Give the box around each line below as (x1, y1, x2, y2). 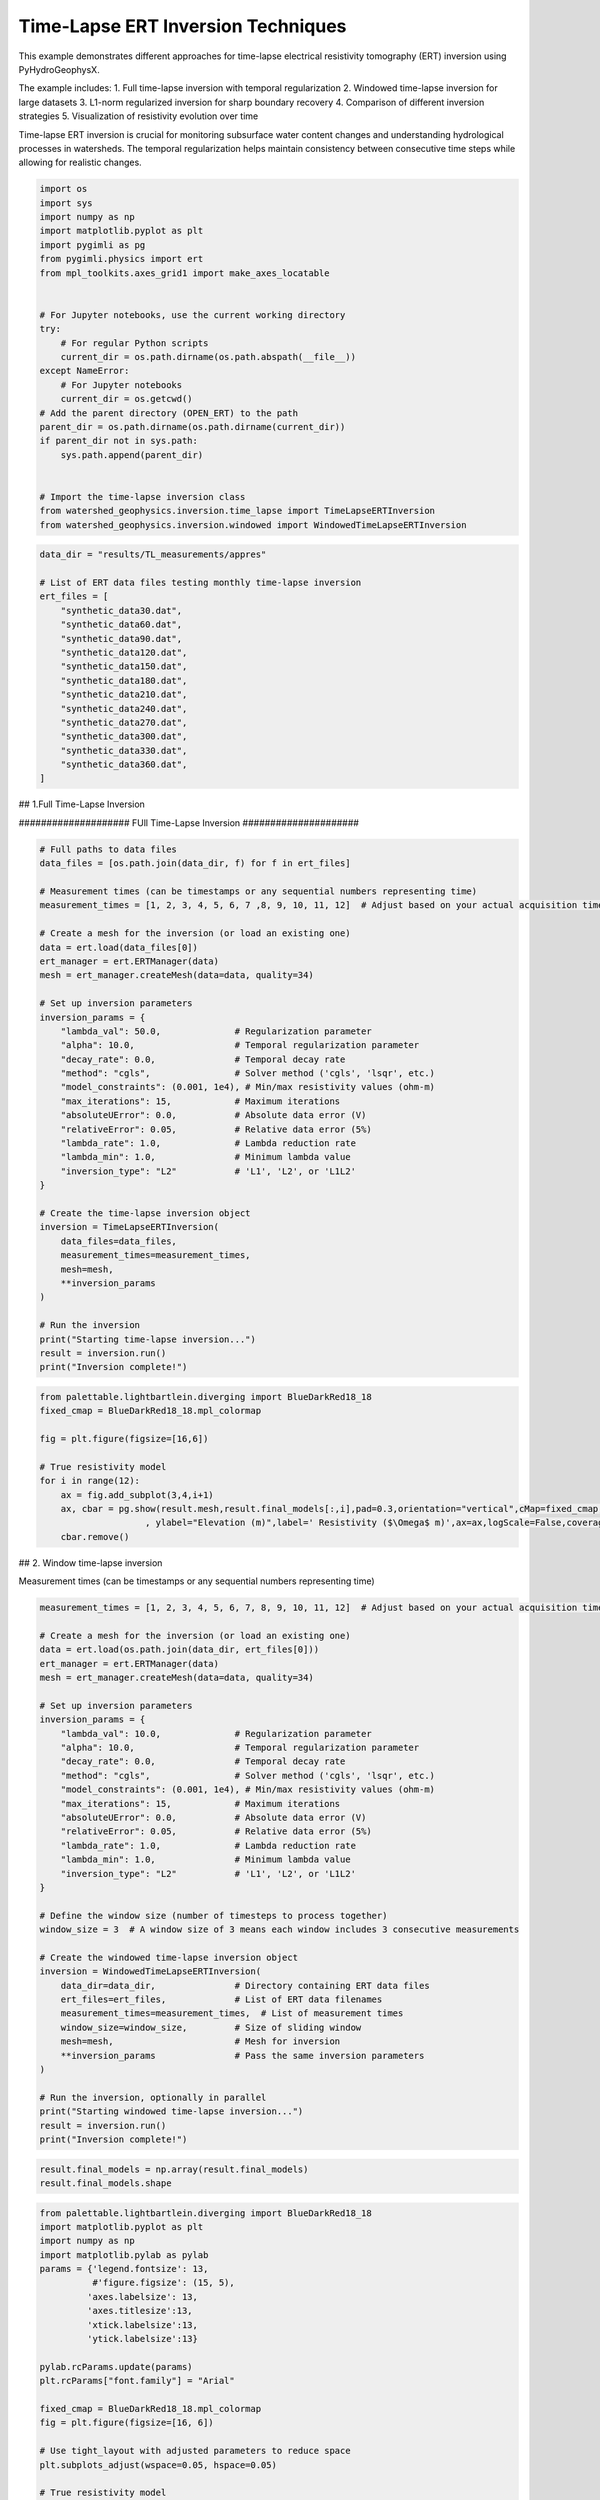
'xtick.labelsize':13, (86, 2319, 199, 2330)
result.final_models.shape (39, 2177, 172, 2189)
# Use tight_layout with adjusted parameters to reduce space (39, 2445, 351, 2457)
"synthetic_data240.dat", (60, 703, 188, 714)
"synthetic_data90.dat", (60, 633, 183, 644)
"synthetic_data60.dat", (60, 619, 183, 630)
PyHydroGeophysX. (18, 63, 100, 75)
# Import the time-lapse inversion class (39, 491, 246, 502)
